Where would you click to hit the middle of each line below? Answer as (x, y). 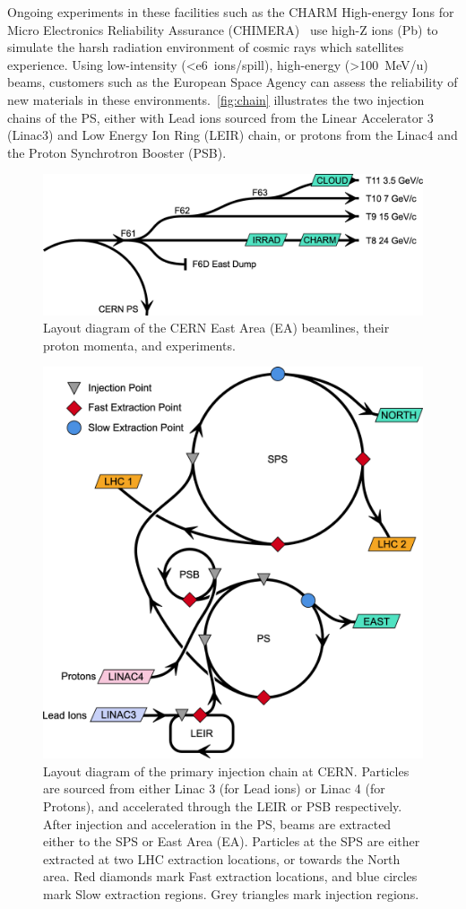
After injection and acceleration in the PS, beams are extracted (217, 823)
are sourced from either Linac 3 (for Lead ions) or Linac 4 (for (214, 788)
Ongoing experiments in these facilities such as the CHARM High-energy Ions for (231, 12)
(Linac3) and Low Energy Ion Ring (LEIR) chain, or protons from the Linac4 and (233, 135)
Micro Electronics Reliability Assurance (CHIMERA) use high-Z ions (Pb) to (223, 29)
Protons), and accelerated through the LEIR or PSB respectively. (223, 806)
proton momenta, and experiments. (139, 345)
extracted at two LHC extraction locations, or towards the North (222, 858)
